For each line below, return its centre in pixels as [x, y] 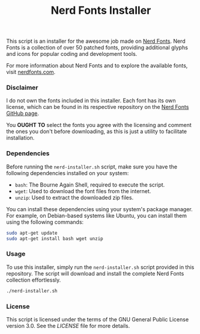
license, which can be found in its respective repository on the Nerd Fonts [98, 107]
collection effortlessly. [34, 280]
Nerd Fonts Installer [101, 11]
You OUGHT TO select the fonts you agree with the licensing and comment [99, 125]
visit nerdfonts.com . [31, 72]
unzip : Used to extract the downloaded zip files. [74, 197]
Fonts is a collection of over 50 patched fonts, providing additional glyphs [97, 48]
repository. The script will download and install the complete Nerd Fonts [95, 273]
